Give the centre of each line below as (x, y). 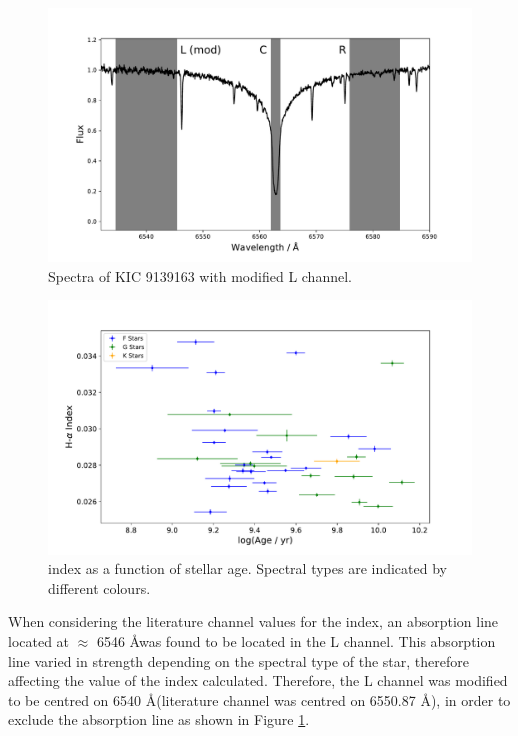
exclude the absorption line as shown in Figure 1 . (159, 719)
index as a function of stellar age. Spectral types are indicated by (247, 568)
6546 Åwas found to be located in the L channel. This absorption (296, 641)
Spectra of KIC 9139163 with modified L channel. (200, 275)
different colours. (99, 587)
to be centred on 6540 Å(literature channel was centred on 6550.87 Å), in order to (259, 699)
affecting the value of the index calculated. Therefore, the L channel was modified (258, 680)
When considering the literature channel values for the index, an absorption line (253, 621)
